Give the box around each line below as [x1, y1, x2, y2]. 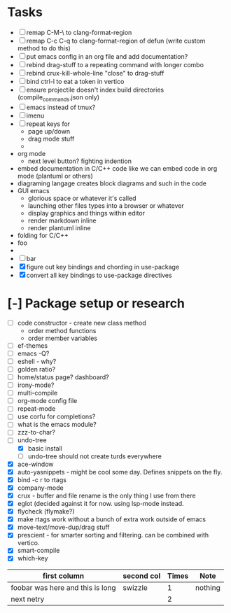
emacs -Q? [17, 349, 50, 358]
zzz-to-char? [17, 428, 56, 437]
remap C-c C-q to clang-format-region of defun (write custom [26, 36, 206, 45]
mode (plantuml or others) [17, 171, 93, 180]
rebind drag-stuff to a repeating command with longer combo [26, 60, 204, 69]
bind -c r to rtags [17, 475, 66, 484]
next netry [10, 594, 45, 604]
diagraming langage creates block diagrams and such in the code [17, 179, 206, 188]
